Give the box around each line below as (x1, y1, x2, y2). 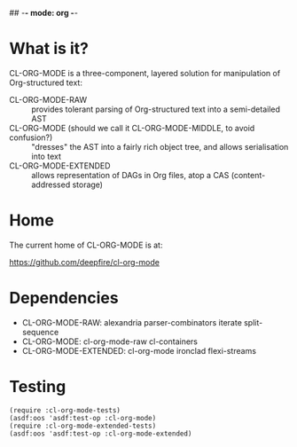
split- (243, 317, 263, 327)
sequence (21, 326, 59, 337)
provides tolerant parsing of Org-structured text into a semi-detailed (31, 104, 281, 114)
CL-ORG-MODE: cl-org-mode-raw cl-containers (21, 336, 198, 347)
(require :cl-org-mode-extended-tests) (9, 421, 157, 430)
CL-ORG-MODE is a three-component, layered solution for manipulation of (9, 67, 281, 78)
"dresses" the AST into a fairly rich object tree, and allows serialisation (31, 141, 289, 152)
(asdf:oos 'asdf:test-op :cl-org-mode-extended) (9, 429, 192, 438)
